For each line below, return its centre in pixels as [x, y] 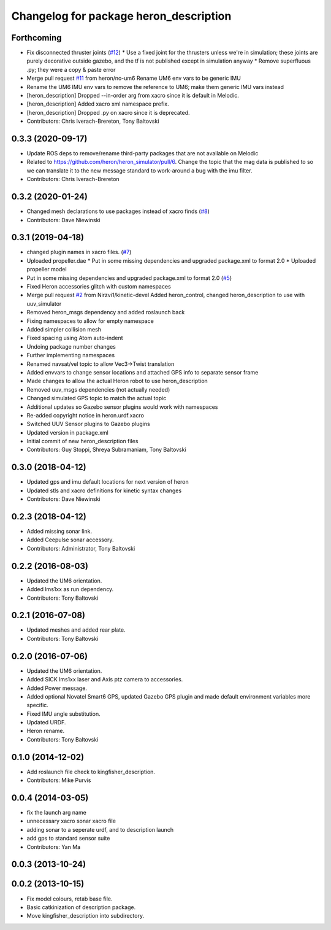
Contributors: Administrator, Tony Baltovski [81, 548]
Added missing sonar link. [59, 532]
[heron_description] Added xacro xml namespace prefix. [98, 104]
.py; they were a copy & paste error [71, 69]
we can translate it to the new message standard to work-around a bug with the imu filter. [139, 170]
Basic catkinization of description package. [81, 907]
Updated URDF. [46, 723]
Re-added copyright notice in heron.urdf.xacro [85, 415]
